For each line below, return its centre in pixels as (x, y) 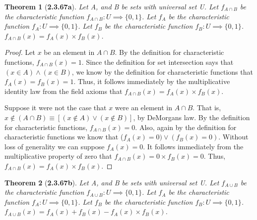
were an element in (143, 108)
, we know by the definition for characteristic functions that (162, 71)
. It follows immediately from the (193, 146)
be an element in (69, 52)
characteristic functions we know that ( (64, 137)
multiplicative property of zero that (58, 156)
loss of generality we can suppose (55, 146)
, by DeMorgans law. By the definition (192, 117)
